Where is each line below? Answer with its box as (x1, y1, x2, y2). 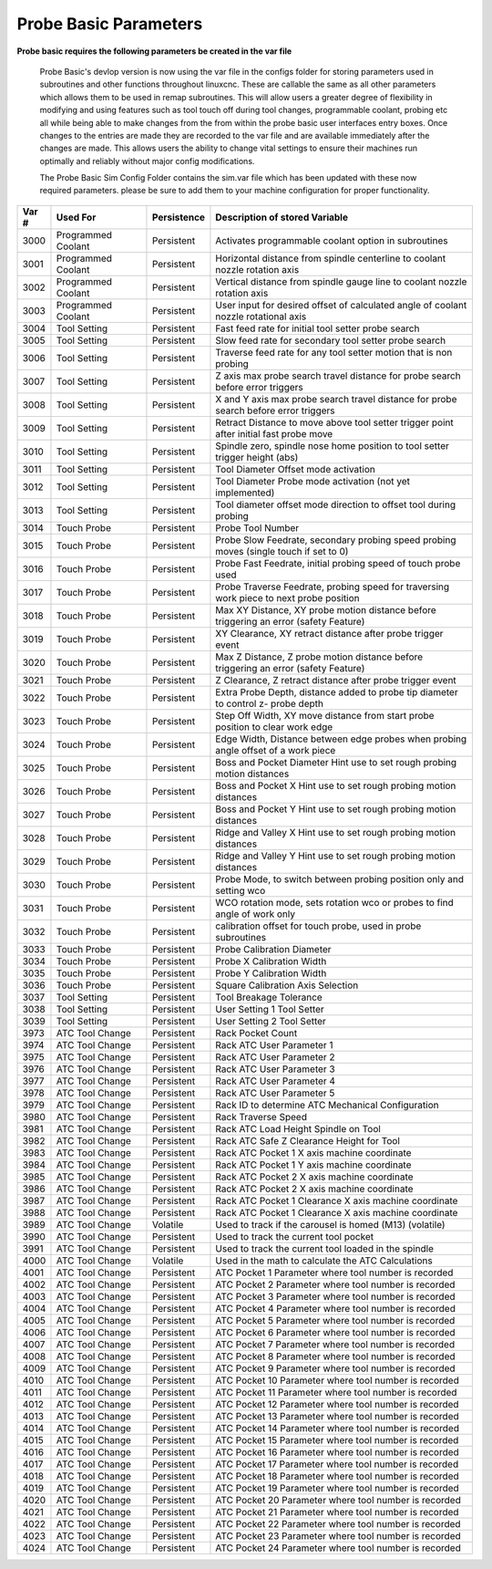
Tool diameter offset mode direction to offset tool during (215, 498, 456, 511)
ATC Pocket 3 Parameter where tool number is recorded (215, 1290, 456, 1303)
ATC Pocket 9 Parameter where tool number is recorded (215, 1362, 456, 1375)
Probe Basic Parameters (16, 14, 203, 34)
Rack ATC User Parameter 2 (215, 1050, 336, 1063)
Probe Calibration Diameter (215, 942, 332, 955)
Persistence (151, 211, 205, 223)
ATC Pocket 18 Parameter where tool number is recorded (215, 1470, 459, 1482)
